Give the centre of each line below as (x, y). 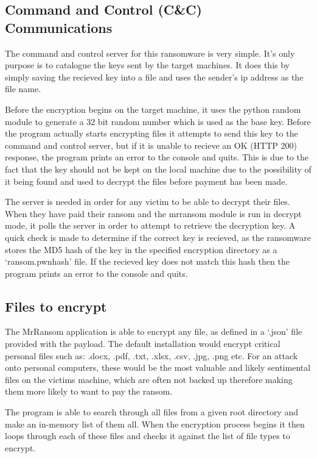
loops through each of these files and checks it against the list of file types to (148, 436)
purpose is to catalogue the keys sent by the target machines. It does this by (148, 65)
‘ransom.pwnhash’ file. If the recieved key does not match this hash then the (147, 261)
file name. (23, 89)
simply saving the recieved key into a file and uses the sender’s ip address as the (154, 77)
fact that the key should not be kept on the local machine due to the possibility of (158, 169)
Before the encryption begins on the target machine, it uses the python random (153, 109)
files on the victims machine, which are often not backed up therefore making (149, 379)
